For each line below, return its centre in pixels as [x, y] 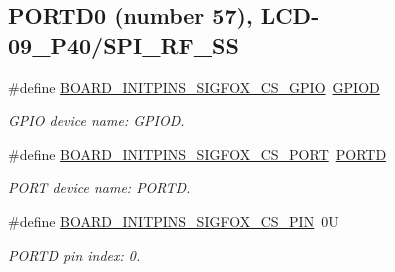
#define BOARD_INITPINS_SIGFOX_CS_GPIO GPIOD [194, 86]
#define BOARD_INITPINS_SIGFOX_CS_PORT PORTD [197, 153]
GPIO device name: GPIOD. [96, 120]
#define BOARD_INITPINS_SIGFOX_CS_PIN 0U [173, 220]
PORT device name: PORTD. [99, 187]
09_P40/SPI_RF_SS [123, 44]
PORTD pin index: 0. [74, 254]
